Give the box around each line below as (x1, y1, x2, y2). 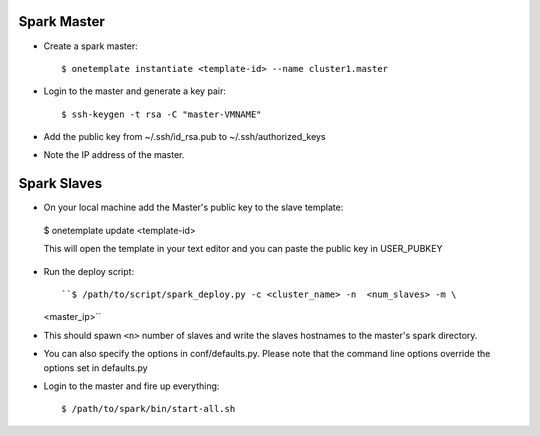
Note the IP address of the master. (43, 149, 185, 161)
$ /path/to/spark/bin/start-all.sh (61, 403, 236, 415)
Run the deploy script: (43, 265, 135, 277)
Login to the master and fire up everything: (43, 380, 220, 392)
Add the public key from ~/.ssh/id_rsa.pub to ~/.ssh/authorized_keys (43, 131, 326, 143)
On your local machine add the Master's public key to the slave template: (43, 201, 344, 214)
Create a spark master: (43, 40, 139, 52)
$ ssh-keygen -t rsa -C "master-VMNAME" (61, 108, 262, 120)
